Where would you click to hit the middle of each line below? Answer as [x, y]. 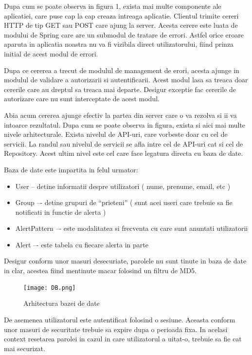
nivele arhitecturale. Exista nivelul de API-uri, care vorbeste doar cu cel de [116, 134]
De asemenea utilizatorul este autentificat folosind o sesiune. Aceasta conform [120, 319]
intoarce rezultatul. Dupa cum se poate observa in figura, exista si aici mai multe [125, 124]
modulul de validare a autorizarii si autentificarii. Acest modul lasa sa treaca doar [126, 80]
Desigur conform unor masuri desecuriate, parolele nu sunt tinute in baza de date [125, 261]
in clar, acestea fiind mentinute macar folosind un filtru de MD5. [100, 271]
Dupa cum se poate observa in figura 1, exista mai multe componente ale [113, 6]
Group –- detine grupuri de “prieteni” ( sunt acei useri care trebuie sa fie [124, 202]
